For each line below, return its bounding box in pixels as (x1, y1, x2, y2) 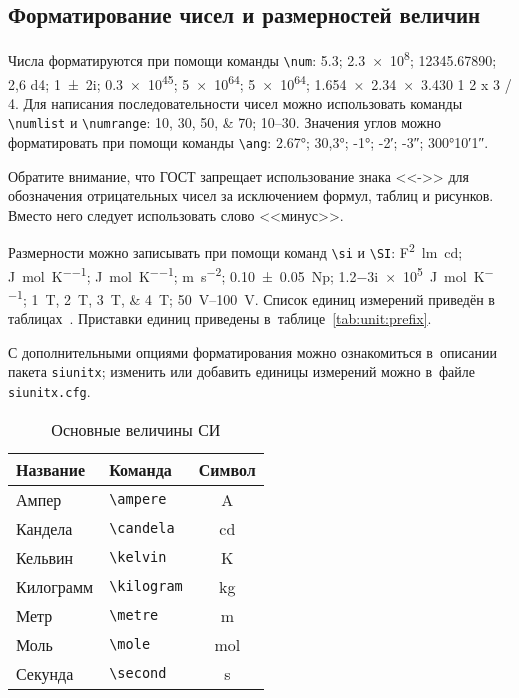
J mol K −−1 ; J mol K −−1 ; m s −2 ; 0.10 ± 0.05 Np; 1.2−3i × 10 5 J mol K (8, 262, 485, 286)
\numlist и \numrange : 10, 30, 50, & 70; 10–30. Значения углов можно (8, 112, 441, 133)
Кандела (16, 516, 73, 540)
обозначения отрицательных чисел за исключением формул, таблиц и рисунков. (8, 185, 494, 206)
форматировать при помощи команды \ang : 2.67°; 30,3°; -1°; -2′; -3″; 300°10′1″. (8, 132, 489, 153)
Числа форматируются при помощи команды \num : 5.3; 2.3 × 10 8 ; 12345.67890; (8, 47, 497, 70)
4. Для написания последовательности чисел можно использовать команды (8, 92, 463, 113)
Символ (198, 457, 256, 481)
